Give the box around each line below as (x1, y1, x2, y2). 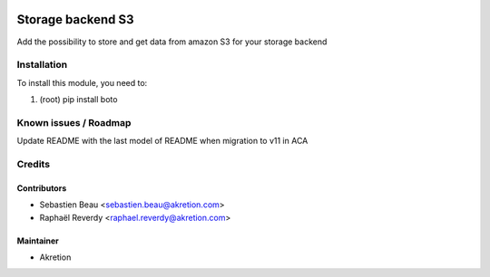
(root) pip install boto (39, 94, 118, 105)
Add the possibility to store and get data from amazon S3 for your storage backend (16, 36, 328, 47)
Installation (16, 59, 68, 72)
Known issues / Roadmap (16, 116, 132, 129)
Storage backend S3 (16, 12, 135, 27)
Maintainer (16, 235, 59, 246)
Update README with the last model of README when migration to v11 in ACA (16, 136, 309, 147)
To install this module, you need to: (16, 77, 148, 88)
